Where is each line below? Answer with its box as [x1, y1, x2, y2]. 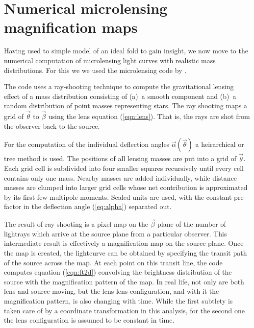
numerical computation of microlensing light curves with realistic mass [4, 55, 216, 65]
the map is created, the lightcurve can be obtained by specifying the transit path [4, 248, 247, 258]
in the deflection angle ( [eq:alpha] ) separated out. [24, 201, 172, 211]
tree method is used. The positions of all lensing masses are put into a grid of [4, 153, 236, 164]
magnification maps [4, 17, 138, 37]
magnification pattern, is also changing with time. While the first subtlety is [4, 296, 233, 306]
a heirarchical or [195, 139, 244, 149]
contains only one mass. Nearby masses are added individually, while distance [4, 172, 237, 183]
